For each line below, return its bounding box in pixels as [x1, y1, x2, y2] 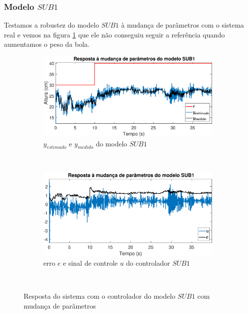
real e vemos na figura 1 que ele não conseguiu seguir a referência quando [4, 29, 225, 39]
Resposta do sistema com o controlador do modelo [24, 291, 176, 301]
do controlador [126, 258, 170, 268]
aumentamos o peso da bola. [4, 39, 90, 49]
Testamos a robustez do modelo [4, 20, 99, 30]
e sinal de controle [63, 258, 118, 268]
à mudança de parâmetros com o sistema [121, 20, 244, 30]
